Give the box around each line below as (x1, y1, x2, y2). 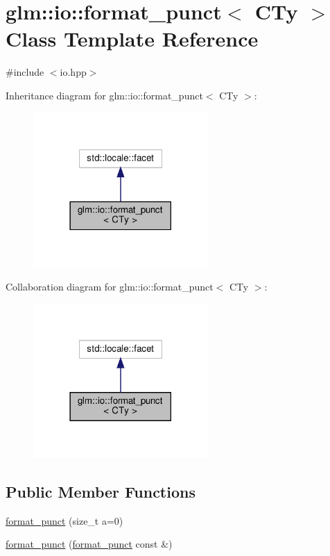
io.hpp (60, 65, 87, 79)
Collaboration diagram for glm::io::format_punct (6, 279, 214, 293)
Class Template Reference (6, 24, 259, 53)
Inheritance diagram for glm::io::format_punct (6, 88, 203, 102)
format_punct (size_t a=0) (6, 513, 123, 528)
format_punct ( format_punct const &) (6, 537, 173, 551)
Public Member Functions (6, 480, 196, 502)
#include (6, 65, 44, 79)
